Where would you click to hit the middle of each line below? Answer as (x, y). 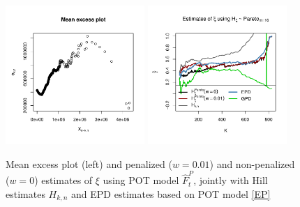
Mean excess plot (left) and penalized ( (89, 163)
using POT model (141, 180)
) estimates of (63, 180)
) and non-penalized (252, 163)
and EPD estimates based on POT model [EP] (171, 193)
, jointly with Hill (231, 180)
